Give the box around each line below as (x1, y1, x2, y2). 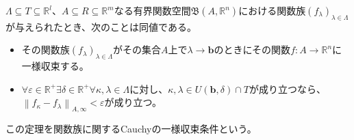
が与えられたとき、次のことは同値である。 (5, 19, 197, 33)
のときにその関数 (214, 42, 291, 57)
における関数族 (238, 3, 306, 17)
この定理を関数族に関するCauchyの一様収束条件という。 (5, 121, 257, 135)
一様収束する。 (21, 59, 89, 73)
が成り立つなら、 (249, 81, 326, 96)
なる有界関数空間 (114, 3, 191, 17)
